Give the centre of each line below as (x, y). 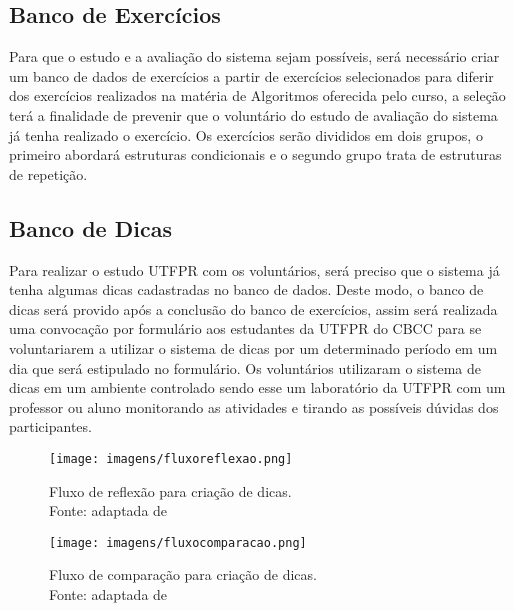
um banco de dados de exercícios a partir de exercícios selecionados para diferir (251, 75)
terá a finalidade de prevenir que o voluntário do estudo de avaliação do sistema (253, 114)
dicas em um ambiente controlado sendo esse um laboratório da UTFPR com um (257, 387)
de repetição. (48, 173)
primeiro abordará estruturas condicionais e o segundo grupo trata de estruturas (255, 154)
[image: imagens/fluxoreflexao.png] (171, 458)
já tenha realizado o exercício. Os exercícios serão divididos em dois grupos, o (246, 134)
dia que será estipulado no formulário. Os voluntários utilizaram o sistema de (245, 367)
